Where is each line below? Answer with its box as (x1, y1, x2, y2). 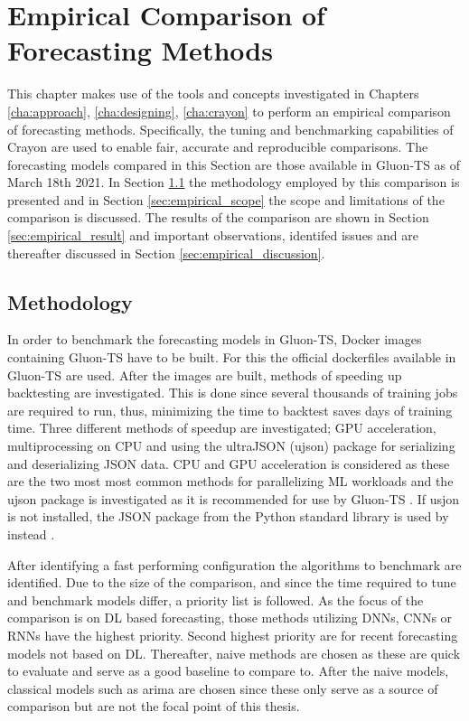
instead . (7, 524, 55, 543)
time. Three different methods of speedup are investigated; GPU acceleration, (7, 418, 436, 437)
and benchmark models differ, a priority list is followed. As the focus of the (7, 590, 424, 609)
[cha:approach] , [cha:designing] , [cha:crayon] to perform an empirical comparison (7, 101, 451, 120)
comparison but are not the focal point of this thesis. (7, 697, 300, 716)
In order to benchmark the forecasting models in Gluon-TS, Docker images (7, 330, 422, 349)
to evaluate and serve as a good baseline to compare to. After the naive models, (7, 661, 449, 680)
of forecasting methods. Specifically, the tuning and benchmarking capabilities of (7, 119, 454, 138)
